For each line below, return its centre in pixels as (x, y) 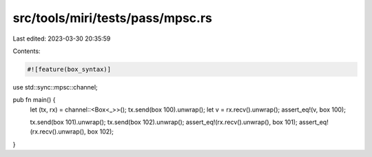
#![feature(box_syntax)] (69, 69)
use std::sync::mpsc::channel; (55, 87)
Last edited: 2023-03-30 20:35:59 (62, 39)
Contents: (27, 51)
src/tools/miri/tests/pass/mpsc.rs (113, 18)
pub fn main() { (34, 100)
